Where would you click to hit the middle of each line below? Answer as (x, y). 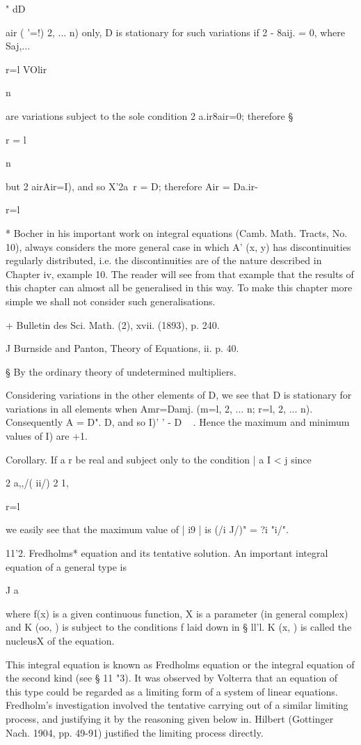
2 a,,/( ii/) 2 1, (37, 483)
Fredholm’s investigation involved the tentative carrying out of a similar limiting (177, 705)
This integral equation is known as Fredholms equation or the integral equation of (180, 664)
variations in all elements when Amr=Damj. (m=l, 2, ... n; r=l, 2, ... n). (159, 408)
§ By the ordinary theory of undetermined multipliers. (121, 371)
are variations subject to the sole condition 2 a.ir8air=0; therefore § (150, 115)
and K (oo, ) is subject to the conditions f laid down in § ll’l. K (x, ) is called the (179, 627)
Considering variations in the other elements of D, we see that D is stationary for (179, 395)
